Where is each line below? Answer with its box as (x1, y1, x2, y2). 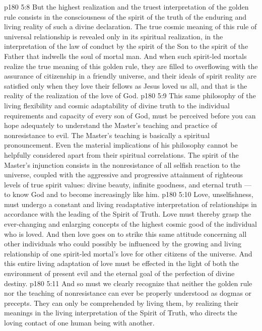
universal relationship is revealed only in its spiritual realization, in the (4, 31, 223, 41)
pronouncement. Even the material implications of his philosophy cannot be (4, 140, 238, 150)
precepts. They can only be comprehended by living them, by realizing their (4, 297, 239, 308)
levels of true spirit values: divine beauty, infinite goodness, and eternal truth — (4, 179, 251, 189)
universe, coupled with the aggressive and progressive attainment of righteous (4, 169, 243, 180)
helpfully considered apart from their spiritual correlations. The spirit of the (4, 149, 239, 160)
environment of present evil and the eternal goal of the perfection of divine (4, 268, 235, 279)
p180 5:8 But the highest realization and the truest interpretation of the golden (4, 2, 249, 12)
